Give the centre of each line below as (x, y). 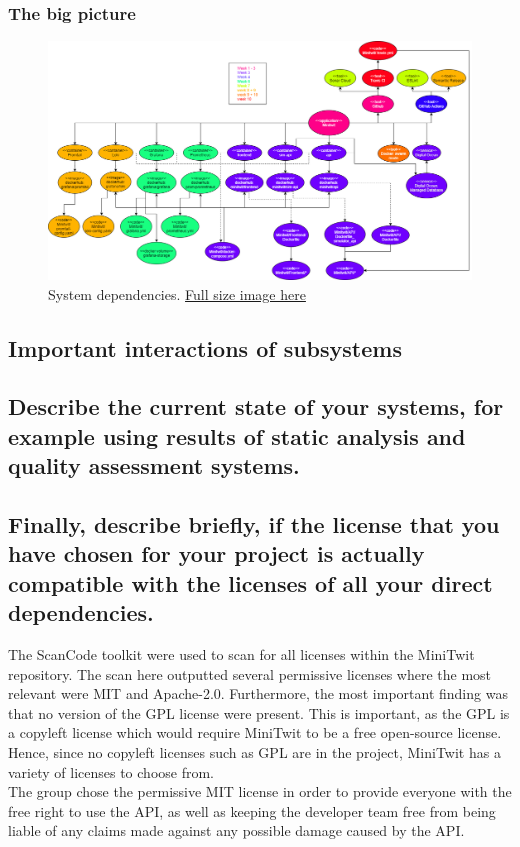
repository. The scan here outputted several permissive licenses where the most (250, 673)
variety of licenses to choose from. (111, 771)
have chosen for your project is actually (216, 553)
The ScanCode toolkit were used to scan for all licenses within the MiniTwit (241, 654)
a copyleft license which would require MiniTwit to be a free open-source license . (255, 732)
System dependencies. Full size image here (177, 293)
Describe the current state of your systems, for (256, 406)
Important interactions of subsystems (205, 347)
